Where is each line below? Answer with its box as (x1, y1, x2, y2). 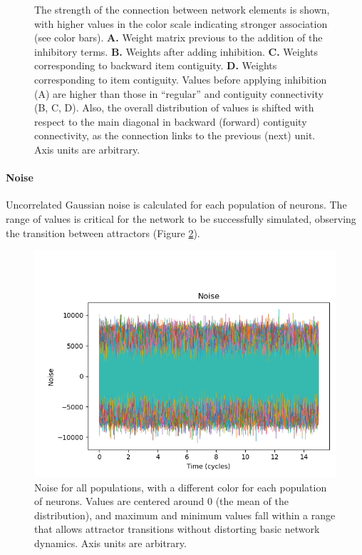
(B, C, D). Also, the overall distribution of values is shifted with (34, 100, 314, 115)
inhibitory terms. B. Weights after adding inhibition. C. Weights (34, 44, 319, 59)
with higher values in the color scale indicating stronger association (34, 16, 328, 31)
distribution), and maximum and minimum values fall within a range (34, 507, 336, 522)
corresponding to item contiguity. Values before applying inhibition (34, 71, 327, 86)
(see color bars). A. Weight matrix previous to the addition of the (34, 30, 323, 45)
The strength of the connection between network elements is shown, (34, 2, 330, 16)
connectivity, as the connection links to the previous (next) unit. (34, 128, 316, 143)
